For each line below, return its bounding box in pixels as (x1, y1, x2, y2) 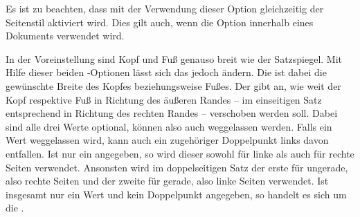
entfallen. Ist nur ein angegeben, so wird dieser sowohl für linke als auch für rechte (6, 146, 354, 160)
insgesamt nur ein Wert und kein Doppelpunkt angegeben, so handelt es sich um (6, 187, 347, 201)
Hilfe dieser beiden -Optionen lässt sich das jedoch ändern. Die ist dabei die (6, 65, 327, 79)
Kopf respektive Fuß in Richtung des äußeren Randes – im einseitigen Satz (6, 92, 322, 106)
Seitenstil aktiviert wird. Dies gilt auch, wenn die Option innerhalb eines (6, 15, 314, 29)
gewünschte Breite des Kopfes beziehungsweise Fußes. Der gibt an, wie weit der (6, 78, 341, 93)
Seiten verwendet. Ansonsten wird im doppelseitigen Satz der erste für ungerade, (6, 160, 348, 174)
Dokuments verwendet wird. (6, 28, 125, 43)
